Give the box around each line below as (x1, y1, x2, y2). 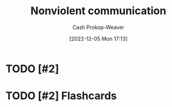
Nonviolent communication (30, 4, 167, 18)
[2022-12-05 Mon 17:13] (69, 35, 128, 42)
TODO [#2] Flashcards (5, 89, 117, 103)
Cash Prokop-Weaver (72, 24, 125, 31)
